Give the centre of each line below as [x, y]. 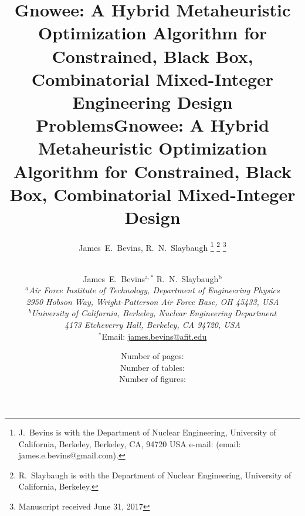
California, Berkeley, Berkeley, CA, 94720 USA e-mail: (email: [130, 443]
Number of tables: [152, 367]
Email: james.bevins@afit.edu [154, 336]
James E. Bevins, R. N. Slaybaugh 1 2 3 [152, 246]
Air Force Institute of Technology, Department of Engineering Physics [154, 290]
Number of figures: [152, 379]
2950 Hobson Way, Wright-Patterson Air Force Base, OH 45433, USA [152, 301]
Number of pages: [152, 356]
